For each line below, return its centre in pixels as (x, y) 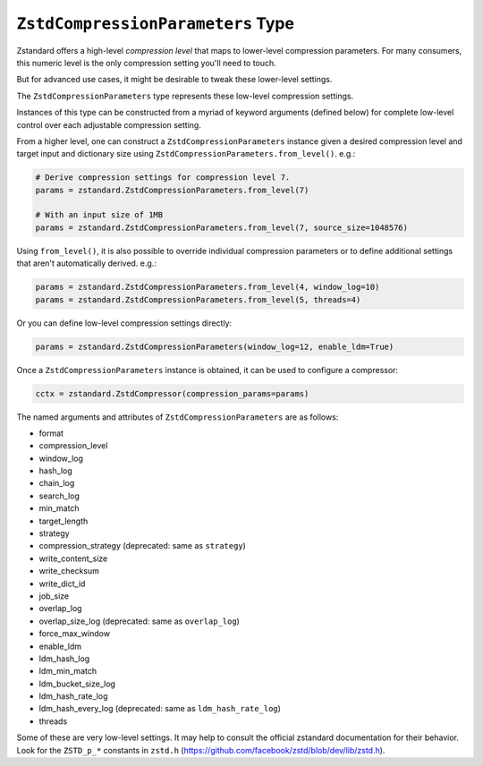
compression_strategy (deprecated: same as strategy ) (142, 546)
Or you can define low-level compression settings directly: (124, 323)
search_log (59, 496)
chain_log (57, 483)
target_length (64, 521)
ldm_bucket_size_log (77, 684)
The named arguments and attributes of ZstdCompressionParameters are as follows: (178, 417)
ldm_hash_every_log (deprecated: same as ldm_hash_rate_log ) (160, 709)
